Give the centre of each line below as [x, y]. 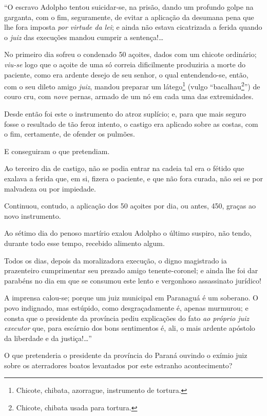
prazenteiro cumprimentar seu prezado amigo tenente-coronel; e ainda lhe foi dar [131, 270]
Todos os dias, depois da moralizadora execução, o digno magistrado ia [116, 260]
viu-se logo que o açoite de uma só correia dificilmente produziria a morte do [125, 64]
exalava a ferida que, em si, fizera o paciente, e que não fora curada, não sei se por [133, 178]
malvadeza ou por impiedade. [50, 188]
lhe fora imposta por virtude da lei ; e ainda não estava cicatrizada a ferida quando [133, 27]
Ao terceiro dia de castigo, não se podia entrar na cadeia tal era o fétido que [124, 168]
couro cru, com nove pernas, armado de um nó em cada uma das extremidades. [129, 96]
